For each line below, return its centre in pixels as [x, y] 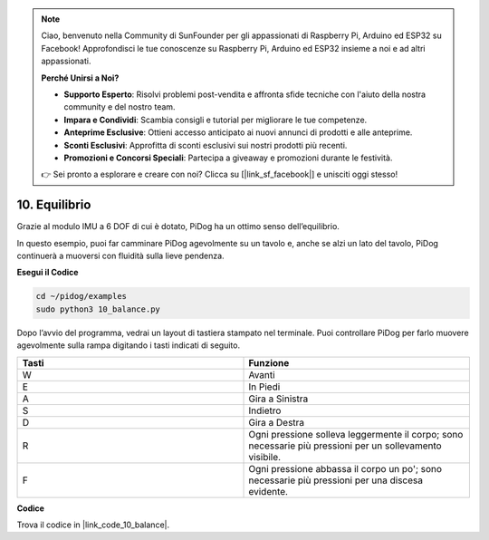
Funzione [269, 362]
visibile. [264, 457]
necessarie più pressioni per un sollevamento [345, 446]
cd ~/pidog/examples [81, 296]
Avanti [262, 374]
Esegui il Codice [48, 273]
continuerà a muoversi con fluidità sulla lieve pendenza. [121, 256]
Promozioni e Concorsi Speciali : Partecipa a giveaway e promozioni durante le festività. [228, 158]
